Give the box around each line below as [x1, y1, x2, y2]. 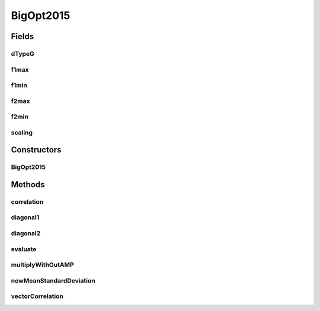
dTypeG [11, 49, 35, 57]
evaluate [11, 245, 37, 253]
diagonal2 [11, 229, 41, 238]
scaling [11, 128, 33, 136]
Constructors [11, 145, 62, 155]
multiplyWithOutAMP [11, 261, 74, 269]
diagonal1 [11, 213, 40, 222]
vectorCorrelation [11, 292, 63, 300]
